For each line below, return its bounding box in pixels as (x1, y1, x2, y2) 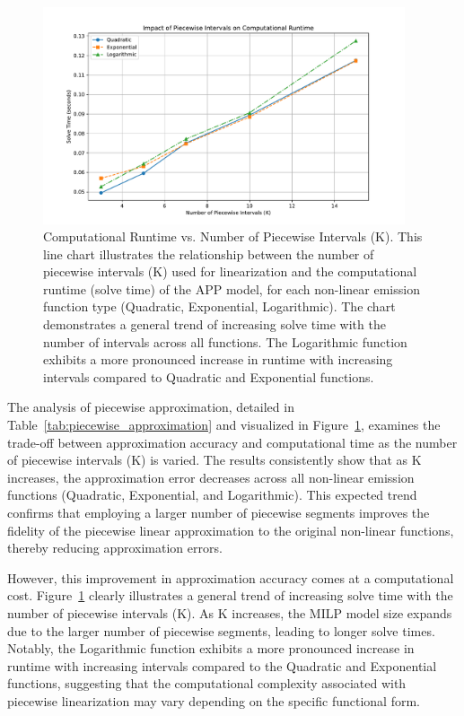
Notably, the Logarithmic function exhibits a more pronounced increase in (7, 639, 415, 658)
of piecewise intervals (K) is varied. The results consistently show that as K (7, 450, 422, 469)
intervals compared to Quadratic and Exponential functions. (43, 367, 374, 386)
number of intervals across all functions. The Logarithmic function (43, 332, 407, 351)
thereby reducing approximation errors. (7, 538, 223, 557)
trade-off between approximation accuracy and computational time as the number (7, 432, 458, 451)
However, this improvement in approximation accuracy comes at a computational (7, 568, 454, 587)
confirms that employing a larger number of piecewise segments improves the (7, 503, 430, 522)
